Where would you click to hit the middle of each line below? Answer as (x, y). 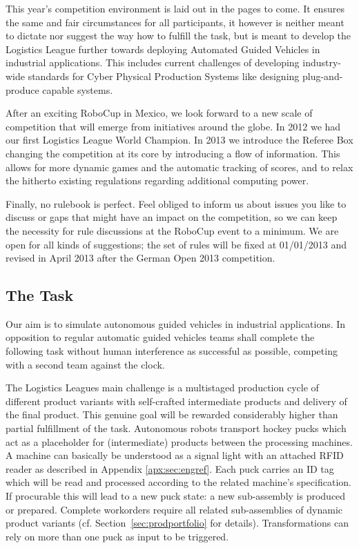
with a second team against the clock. (85, 364)
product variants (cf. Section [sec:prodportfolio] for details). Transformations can (177, 523)
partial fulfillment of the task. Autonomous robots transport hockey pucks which (176, 428)
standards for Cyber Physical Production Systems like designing (164, 76)
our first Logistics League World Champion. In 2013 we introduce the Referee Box (179, 140)
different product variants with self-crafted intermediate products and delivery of (176, 401)
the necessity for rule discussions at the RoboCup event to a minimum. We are (172, 230)
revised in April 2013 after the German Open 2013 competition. (140, 258)
